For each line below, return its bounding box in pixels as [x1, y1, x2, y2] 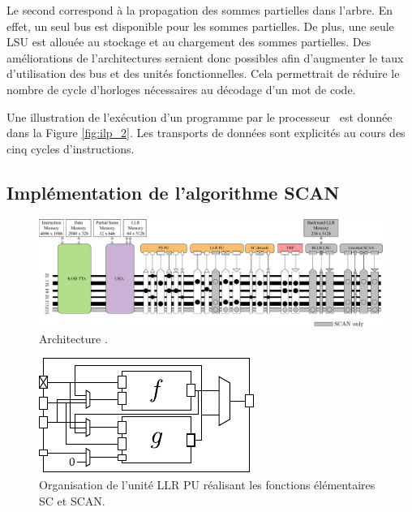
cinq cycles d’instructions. [6, 140, 135, 157]
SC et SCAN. [39, 492, 105, 509]
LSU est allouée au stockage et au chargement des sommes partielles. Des [6, 33, 371, 50]
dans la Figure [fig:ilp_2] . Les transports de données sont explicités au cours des [6, 124, 406, 141]
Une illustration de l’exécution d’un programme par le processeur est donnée [6, 108, 393, 125]
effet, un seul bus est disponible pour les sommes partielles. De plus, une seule [6, 17, 394, 34]
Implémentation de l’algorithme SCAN [6, 179, 340, 204]
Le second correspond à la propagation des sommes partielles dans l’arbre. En [6, 2, 393, 18]
